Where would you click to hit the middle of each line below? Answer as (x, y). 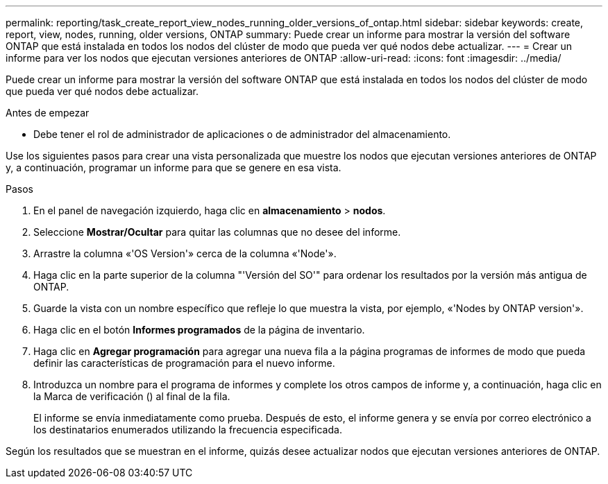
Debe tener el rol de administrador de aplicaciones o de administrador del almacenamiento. (242, 134)
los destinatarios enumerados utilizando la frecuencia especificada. (188, 430)
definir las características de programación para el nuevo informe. (184, 363)
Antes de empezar (48, 113)
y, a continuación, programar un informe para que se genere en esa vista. (174, 167)
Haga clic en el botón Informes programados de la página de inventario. (199, 330)
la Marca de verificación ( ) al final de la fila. (132, 396)
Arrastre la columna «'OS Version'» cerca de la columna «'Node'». (185, 253)
